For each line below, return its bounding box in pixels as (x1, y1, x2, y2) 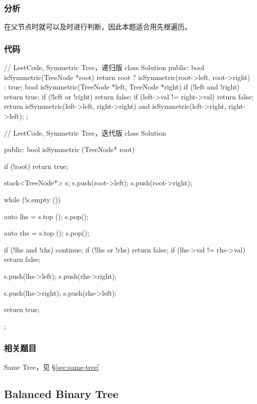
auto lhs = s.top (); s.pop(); (4, 211, 89, 221)
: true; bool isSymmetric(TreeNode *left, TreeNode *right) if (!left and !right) (4, 81, 240, 92)
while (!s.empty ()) (4, 194, 61, 204)
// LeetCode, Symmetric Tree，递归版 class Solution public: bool (4, 62, 204, 73)
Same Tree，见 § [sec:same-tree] (4, 361, 99, 372)
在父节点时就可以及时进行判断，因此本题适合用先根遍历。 (4, 21, 192, 32)
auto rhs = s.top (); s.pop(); (4, 228, 89, 238)
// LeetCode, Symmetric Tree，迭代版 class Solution (4, 127, 166, 138)
